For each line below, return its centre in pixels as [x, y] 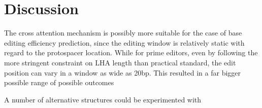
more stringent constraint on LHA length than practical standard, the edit [120, 62]
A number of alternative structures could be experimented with [103, 99]
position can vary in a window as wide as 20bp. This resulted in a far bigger [123, 72]
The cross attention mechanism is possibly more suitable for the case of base [123, 33]
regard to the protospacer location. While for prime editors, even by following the [131, 52]
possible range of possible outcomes [59, 82]
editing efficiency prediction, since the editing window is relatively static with [124, 42]
